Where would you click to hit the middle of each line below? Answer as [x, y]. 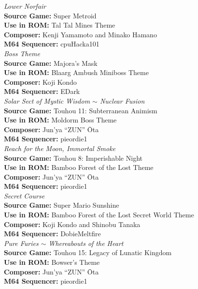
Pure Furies [21, 243]
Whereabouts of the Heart [86, 243]
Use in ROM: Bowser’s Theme [52, 262]
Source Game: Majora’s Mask [51, 63]
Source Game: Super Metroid [50, 15]
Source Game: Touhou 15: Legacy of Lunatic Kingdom [88, 252]
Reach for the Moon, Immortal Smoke [60, 148]
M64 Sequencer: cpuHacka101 [52, 44]
